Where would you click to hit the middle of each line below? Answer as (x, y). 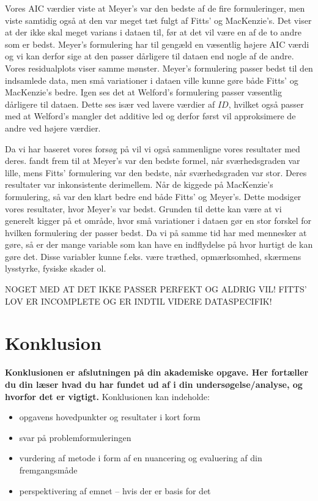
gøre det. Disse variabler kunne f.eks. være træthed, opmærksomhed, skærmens (153, 256)
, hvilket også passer (266, 104)
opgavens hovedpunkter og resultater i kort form (110, 417)
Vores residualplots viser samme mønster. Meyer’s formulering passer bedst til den (159, 68)
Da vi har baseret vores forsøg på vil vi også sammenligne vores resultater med (153, 148)
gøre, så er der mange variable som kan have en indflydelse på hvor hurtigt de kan (159, 244)
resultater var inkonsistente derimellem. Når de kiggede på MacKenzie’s (139, 184)
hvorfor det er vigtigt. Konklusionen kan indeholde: (107, 396)
